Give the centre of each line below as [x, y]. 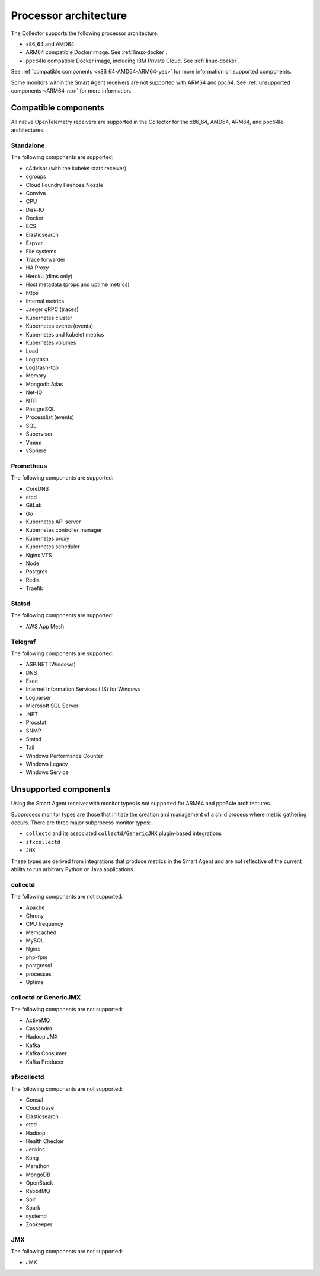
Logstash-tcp [42, 367]
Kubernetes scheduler [53, 547]
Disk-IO [35, 210]
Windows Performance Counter [64, 756]
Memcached [41, 932]
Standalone [28, 145]
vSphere [36, 450]
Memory [36, 376]
